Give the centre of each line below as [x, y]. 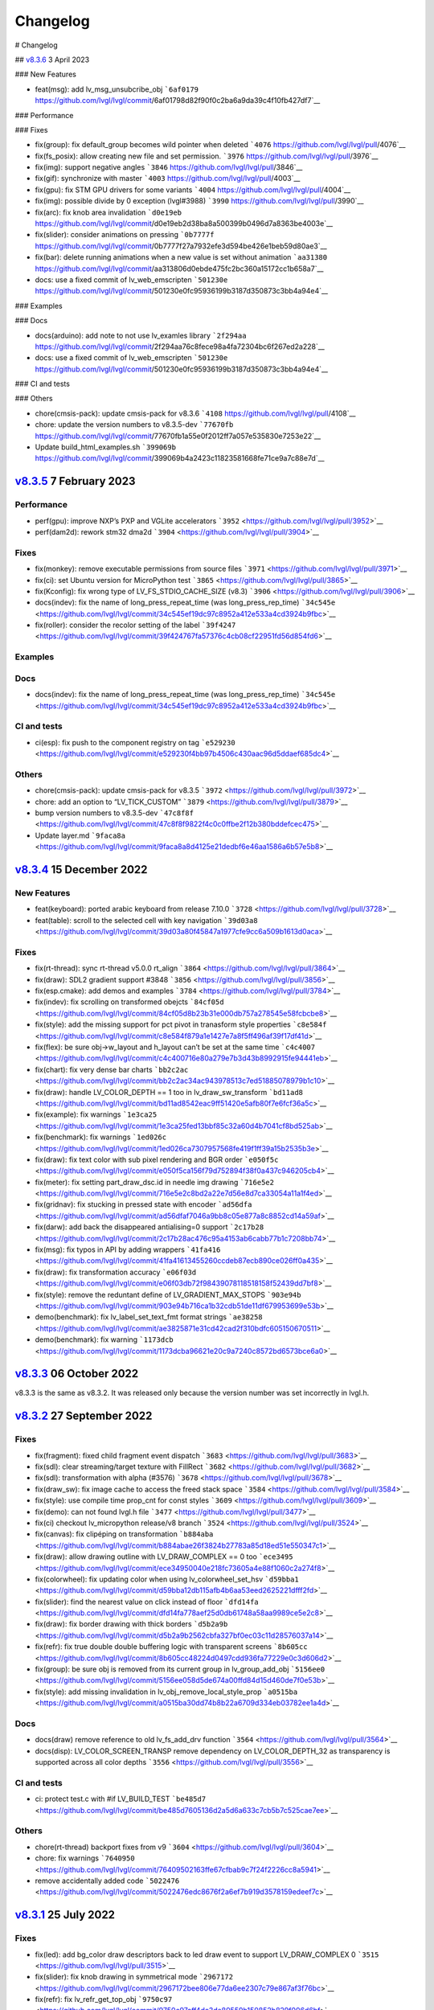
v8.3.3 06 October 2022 [77, 1374]
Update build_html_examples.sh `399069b [106, 447]
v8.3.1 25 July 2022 [65, 1915]
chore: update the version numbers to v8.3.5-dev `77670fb [134, 425]
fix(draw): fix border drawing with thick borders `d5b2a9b [131, 1624]
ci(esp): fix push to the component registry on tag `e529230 [135, 742]
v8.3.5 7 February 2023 [75, 481]
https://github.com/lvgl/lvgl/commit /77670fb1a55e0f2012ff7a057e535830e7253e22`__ [178, 436]
